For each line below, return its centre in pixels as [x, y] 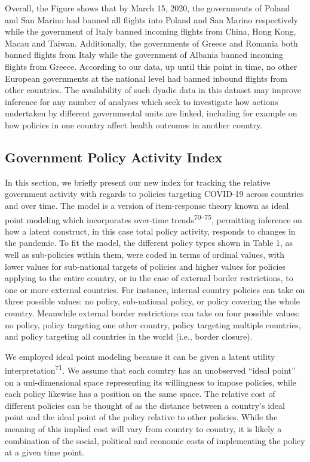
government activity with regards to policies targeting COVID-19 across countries [154, 194]
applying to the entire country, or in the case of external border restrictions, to [149, 278]
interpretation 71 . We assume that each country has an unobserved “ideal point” [150, 369]
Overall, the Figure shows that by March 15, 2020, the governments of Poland [148, 8]
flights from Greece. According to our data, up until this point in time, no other [151, 66]
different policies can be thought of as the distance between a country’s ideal [145, 405]
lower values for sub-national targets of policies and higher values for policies [145, 266]
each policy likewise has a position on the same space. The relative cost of [140, 394]
